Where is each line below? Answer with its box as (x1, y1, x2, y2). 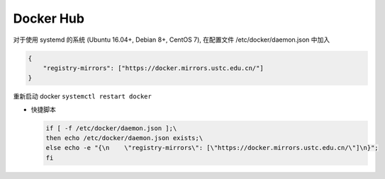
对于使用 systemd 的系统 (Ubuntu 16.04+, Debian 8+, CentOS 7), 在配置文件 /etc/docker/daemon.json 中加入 (13, 35, 330, 44)
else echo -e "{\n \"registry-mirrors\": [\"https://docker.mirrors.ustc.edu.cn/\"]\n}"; (45, 144, 379, 152)
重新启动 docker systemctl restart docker (13, 92, 152, 100)
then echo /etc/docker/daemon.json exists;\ (45, 134, 203, 142)
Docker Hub (13, 11, 85, 26)
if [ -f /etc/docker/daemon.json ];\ (45, 124, 177, 132)
